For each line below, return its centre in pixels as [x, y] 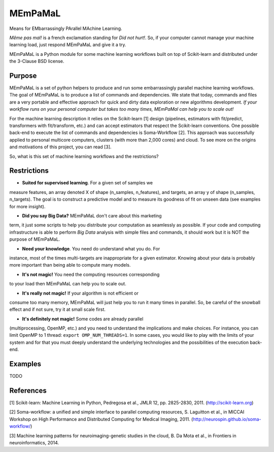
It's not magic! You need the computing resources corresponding [91, 274]
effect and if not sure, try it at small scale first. [58, 309]
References [28, 390]
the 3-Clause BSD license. [37, 61]
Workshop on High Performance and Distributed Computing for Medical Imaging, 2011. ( [101, 419]
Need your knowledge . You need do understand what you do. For [91, 248]
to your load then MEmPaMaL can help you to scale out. [68, 284]
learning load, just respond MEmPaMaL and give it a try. [68, 45]
